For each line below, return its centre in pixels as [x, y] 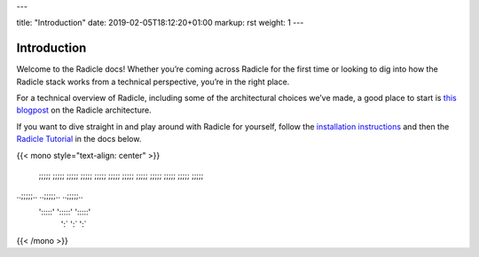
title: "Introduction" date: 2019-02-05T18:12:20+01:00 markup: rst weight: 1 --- [160, 23]
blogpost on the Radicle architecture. [84, 110]
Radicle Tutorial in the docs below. [79, 139]
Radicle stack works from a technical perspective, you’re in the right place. [153, 82]
